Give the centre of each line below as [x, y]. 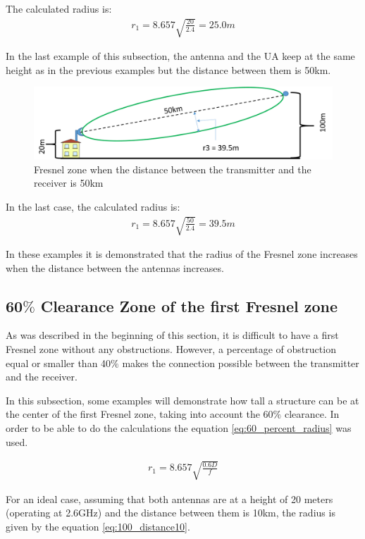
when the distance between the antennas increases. [115, 267]
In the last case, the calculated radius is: [93, 206]
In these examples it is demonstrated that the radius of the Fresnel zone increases [182, 254]
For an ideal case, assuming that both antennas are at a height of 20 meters [169, 498]
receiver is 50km [69, 183]
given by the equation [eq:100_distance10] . [98, 526]
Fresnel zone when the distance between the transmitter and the [173, 169]
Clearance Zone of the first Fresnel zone [189, 305]
